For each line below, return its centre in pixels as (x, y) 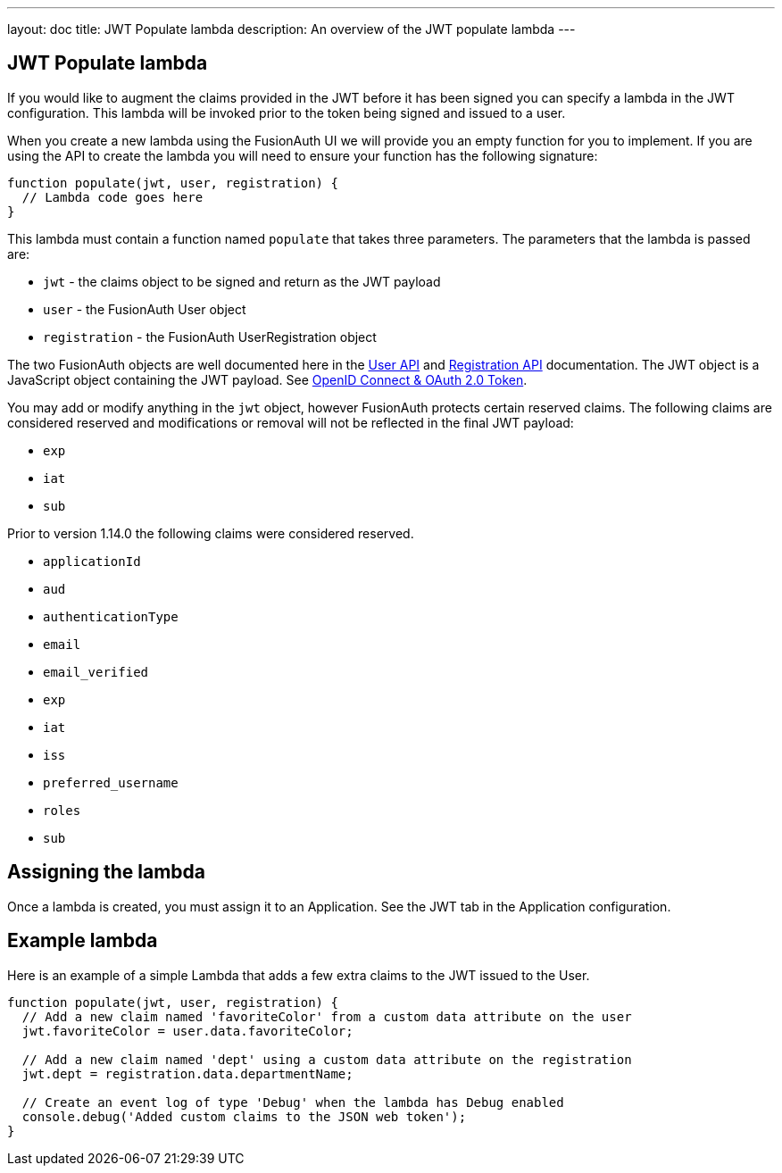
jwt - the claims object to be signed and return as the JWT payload (242, 281)
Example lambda (83, 941)
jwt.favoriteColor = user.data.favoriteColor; (187, 1031)
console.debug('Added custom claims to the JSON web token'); (244, 1116)
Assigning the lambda (107, 872)
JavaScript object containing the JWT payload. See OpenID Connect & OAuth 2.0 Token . (267, 379)
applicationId (92, 561)
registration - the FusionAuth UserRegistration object (210, 337)
